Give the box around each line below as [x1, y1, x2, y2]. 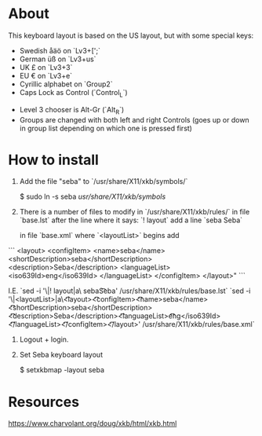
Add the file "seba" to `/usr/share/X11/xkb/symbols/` [19, 177, 188, 186]
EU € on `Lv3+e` [19, 71, 73, 80]
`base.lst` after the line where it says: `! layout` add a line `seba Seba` [19, 215, 243, 225]
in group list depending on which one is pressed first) [19, 123, 192, 133]
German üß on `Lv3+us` [19, 54, 96, 64]
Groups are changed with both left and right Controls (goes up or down [19, 115, 249, 124]
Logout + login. [19, 335, 69, 344]
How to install [8, 151, 100, 169]
